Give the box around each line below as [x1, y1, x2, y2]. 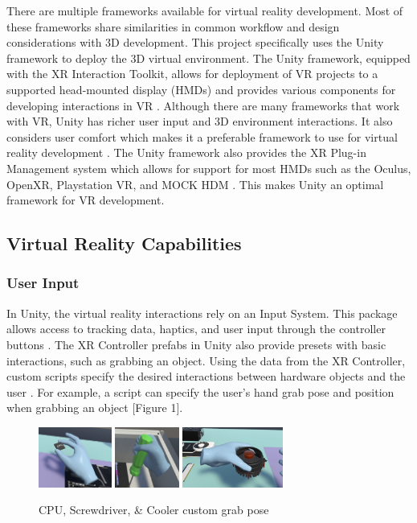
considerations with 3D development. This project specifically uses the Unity [6, 34, 384, 51]
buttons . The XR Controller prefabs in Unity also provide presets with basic [6, 336, 386, 352]
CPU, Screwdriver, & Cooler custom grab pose [39, 501, 269, 518]
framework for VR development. [6, 191, 165, 208]
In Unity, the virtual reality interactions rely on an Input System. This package [6, 304, 398, 321]
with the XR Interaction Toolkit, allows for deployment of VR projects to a [6, 65, 378, 82]
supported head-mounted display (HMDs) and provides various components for [6, 80, 396, 97]
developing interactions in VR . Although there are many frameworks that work [6, 97, 400, 113]
